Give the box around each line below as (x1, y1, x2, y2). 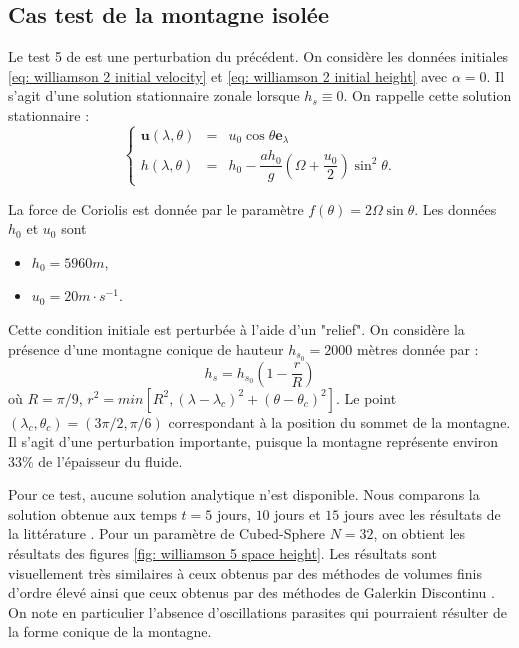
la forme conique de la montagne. (8, 621, 212, 642)
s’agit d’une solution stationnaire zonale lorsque (8, 85, 300, 106)
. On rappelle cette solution (343, 85, 512, 106)
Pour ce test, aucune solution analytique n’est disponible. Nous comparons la (8, 484, 480, 505)
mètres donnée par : (356, 338, 479, 359)
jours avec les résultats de (344, 503, 501, 524)
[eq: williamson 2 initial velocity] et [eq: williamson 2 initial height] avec (8, 65, 448, 86)
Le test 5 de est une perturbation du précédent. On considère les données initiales (8, 46, 509, 67)
